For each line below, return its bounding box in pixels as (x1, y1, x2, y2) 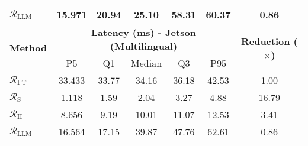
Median (131, 56, 162, 70)
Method (9, 41, 47, 54)
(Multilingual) (110, 39, 178, 53)
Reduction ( (240, 34, 298, 48)
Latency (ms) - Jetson (91, 25, 196, 39)
